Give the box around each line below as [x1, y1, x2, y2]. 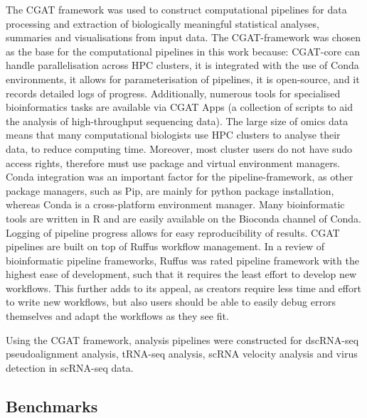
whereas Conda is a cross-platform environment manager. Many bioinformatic [6, 197, 345, 212]
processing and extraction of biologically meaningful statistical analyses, [6, 16, 319, 31]
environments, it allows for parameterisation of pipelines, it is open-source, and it [6, 71, 360, 86]
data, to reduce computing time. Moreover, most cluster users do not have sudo [6, 141, 353, 156]
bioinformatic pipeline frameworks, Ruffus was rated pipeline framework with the [6, 252, 359, 267]
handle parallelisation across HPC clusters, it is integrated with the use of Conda [6, 58, 359, 73]
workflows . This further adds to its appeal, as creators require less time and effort [6, 280, 361, 295]
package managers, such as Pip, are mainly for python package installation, [6, 183, 334, 198]
